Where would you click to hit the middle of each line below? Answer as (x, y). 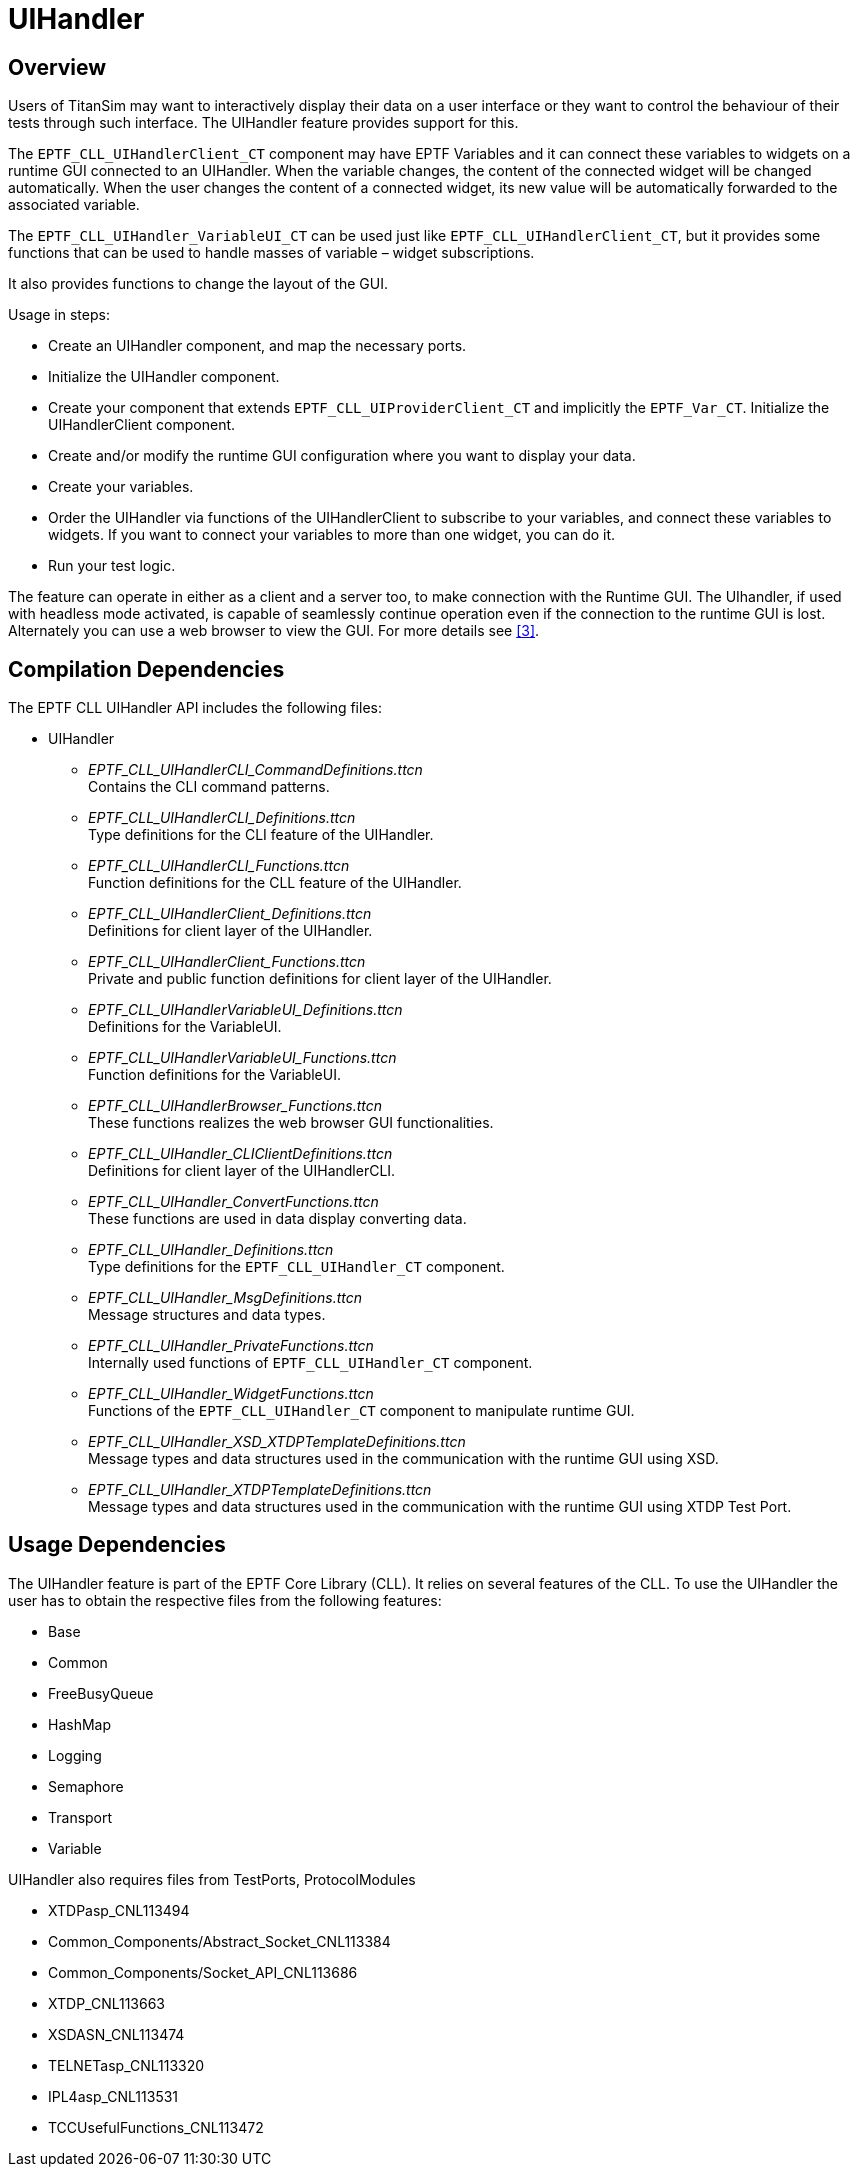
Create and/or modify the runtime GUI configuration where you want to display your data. (342, 456)
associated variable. (74, 205)
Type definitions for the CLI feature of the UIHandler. (261, 835)
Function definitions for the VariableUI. (214, 1075)
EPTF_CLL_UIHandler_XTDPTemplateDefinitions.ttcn (260, 1490)
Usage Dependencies (117, 1545)
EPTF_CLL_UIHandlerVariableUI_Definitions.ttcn (245, 1010)
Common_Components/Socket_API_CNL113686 (203, 1972)
